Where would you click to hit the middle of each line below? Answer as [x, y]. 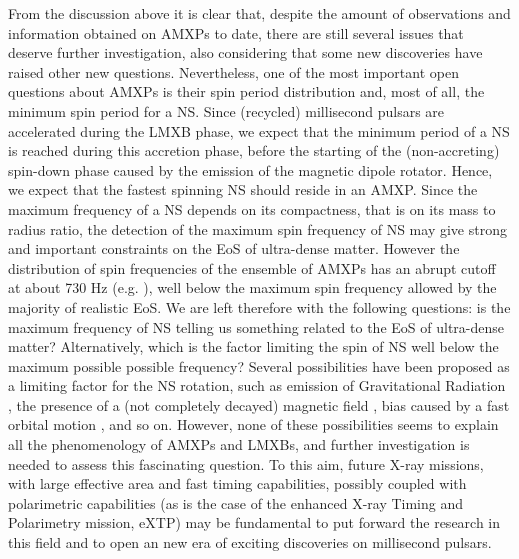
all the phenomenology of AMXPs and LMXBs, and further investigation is [239, 444]
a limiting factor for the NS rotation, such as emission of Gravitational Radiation [257, 385]
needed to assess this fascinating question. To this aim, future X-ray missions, [246, 463]
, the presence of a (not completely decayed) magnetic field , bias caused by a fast [259, 404]
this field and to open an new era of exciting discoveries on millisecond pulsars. [250, 542]
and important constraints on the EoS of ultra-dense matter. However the [234, 248]
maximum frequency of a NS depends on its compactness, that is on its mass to [252, 208]
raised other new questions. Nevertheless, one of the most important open [233, 71]
